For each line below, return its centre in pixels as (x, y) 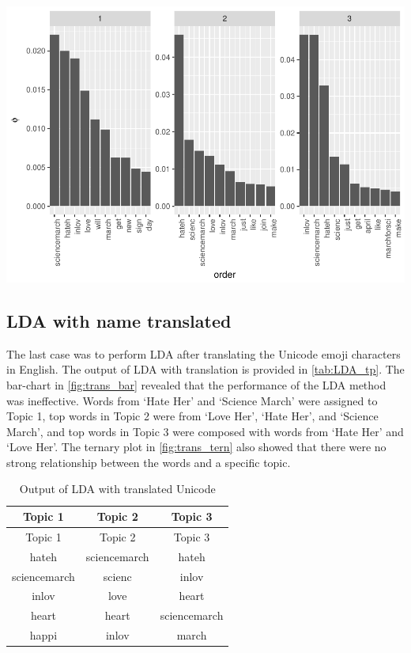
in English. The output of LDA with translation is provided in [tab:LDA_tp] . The (205, 369)
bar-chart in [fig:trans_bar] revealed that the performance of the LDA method (196, 384)
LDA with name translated (119, 320)
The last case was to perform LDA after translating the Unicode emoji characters (204, 353)
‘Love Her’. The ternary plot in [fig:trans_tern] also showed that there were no (196, 447)
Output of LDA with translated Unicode (117, 489)
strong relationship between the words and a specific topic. (149, 462)
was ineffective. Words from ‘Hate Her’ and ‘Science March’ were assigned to (192, 400)
